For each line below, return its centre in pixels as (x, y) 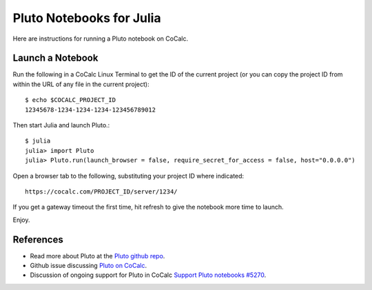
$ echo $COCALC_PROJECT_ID (71, 100)
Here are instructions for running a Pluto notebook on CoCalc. (101, 39)
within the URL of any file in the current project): (81, 84)
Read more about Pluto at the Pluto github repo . (97, 256)
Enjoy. (21, 220)
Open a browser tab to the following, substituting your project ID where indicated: (128, 176)
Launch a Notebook (55, 58)
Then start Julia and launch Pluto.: (61, 125)
